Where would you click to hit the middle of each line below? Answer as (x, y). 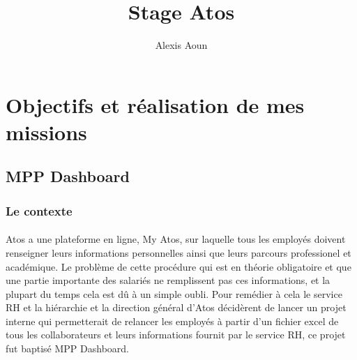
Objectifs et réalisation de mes (155, 104)
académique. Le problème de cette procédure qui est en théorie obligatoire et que (178, 266)
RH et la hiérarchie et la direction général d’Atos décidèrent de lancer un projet (176, 307)
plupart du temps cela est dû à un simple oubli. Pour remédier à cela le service (174, 293)
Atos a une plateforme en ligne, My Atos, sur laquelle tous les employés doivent (176, 239)
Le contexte (39, 210)
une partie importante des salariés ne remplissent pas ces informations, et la (168, 280)
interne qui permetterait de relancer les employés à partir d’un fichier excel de (172, 321)
